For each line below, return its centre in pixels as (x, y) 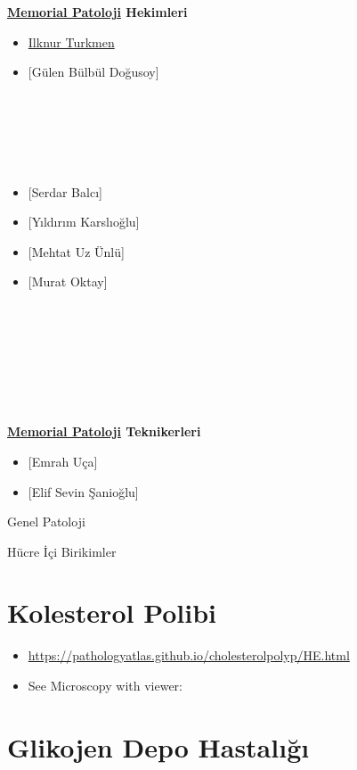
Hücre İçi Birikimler (62, 551)
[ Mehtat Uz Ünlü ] (76, 251)
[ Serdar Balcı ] (65, 191)
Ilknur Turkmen (71, 41)
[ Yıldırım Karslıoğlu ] (84, 222)
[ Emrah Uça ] (63, 461)
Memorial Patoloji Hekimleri (97, 12)
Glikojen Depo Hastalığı (158, 746)
